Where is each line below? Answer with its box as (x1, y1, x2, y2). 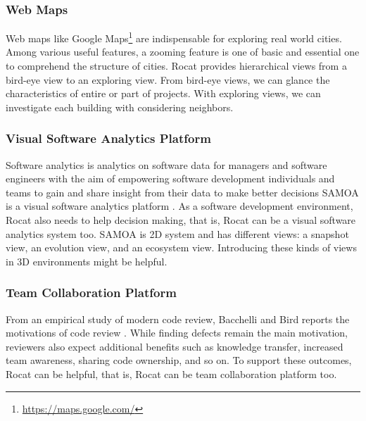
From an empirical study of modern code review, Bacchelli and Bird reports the (6, 311, 350, 326)
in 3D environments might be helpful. (6, 253, 168, 268)
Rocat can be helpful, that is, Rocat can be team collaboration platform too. (6, 367, 337, 381)
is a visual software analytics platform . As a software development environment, (6, 199, 353, 213)
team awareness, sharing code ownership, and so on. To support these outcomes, (6, 353, 352, 367)
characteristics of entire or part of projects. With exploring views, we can (6, 86, 321, 101)
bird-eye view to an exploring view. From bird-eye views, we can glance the (6, 72, 330, 87)
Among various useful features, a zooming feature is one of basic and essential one (6, 44, 360, 59)
